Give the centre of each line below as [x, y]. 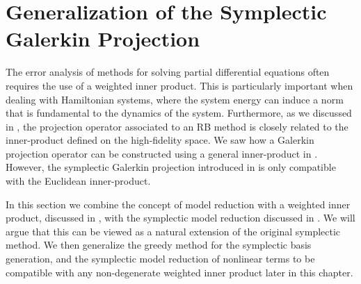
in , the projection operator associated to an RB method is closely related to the [177, 126]
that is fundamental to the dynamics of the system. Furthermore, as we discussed [179, 113]
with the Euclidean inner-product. [78, 181]
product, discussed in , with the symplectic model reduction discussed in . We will [180, 218]
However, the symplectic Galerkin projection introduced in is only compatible [171, 167]
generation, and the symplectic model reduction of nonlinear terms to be [160, 259]
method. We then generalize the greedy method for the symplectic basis [159, 245]
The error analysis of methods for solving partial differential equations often [168, 72]
